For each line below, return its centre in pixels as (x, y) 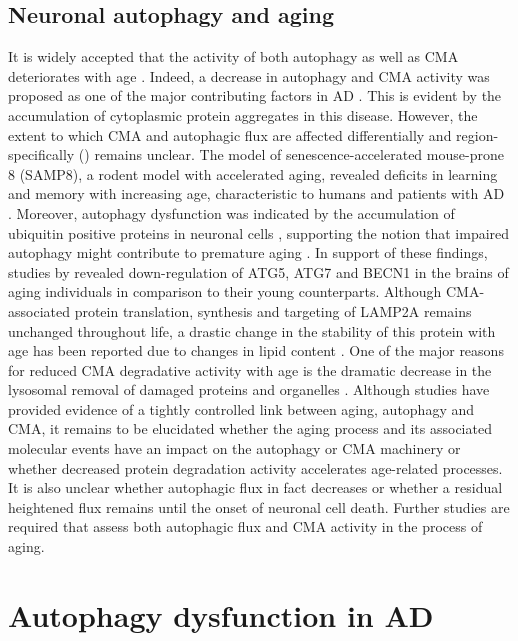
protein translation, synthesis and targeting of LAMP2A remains (273, 310)
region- (477, 134)
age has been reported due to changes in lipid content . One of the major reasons (256, 350)
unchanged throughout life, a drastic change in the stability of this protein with (252, 330)
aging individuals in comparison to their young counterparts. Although (225, 291)
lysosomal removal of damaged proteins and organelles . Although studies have (249, 389)
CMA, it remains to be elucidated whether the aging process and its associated (250, 428)
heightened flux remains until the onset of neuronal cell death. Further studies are (259, 506)
